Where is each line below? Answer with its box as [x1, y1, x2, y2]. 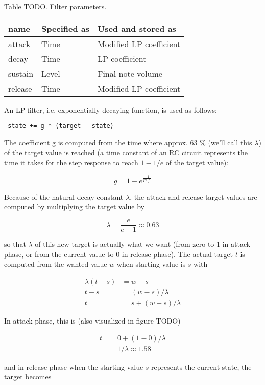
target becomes [4, 371, 52, 382]
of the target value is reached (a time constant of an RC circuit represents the [4, 147, 248, 158]
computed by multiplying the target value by [4, 201, 145, 212]
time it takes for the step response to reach [4, 157, 138, 168]
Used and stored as [97, 22, 176, 34]
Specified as [41, 22, 89, 34]
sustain [8, 67, 34, 79]
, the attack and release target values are [130, 191, 257, 202]
